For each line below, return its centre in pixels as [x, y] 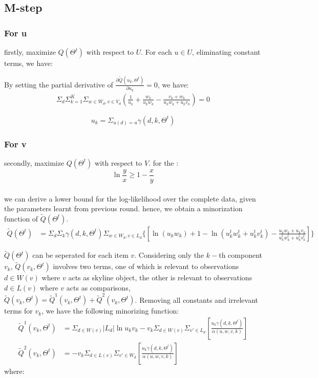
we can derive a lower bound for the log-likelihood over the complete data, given [130, 198]
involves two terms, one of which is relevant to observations [146, 266]
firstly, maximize [30, 52]
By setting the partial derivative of [59, 84]
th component [241, 255]
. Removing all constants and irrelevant [196, 299]
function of [21, 218]
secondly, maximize [34, 162]
